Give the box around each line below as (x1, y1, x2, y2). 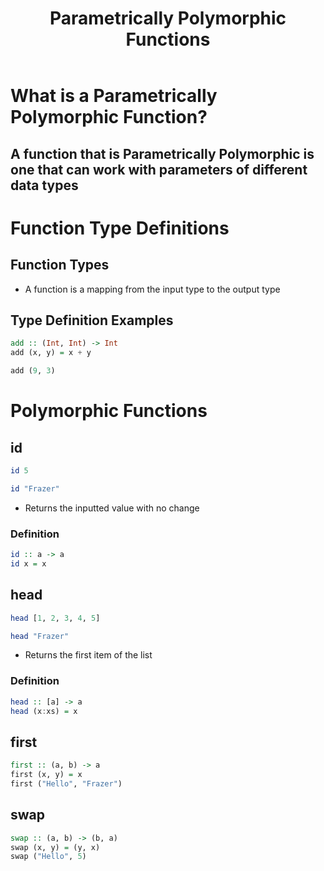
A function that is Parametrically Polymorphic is (10, 145, 315, 162)
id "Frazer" (10, 483, 60, 494)
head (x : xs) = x (10, 706, 78, 716)
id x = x (10, 558, 47, 569)
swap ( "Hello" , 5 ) (10, 852, 87, 862)
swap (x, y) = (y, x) (10, 842, 101, 852)
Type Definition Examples (10, 312, 174, 329)
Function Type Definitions (10, 217, 230, 239)
